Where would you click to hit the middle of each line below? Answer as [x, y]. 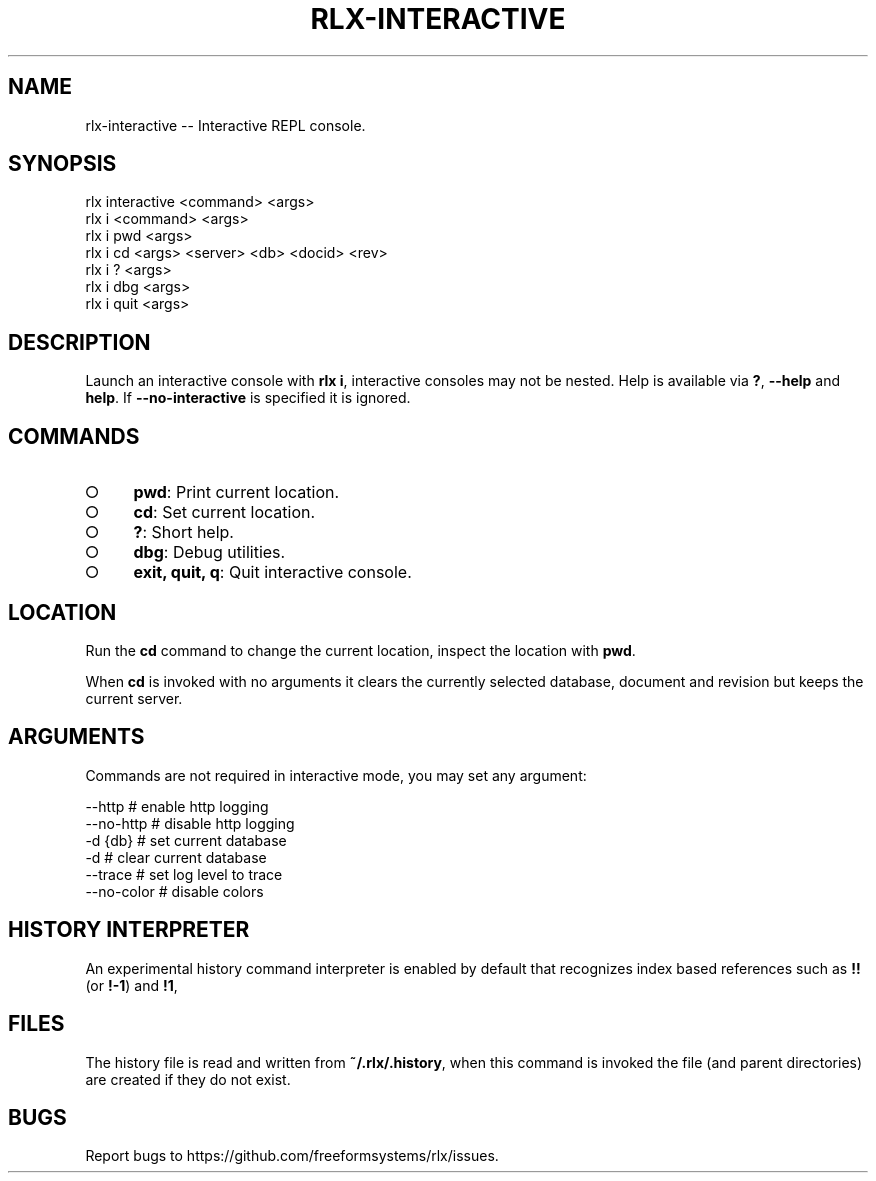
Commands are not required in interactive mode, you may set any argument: [336, 775]
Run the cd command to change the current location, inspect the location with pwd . [360, 650]
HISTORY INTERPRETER [129, 930]
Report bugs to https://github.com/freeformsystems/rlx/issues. [292, 1156]
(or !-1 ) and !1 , [131, 985]
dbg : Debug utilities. [209, 552]
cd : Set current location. [224, 512]
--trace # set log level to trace [184, 874]
